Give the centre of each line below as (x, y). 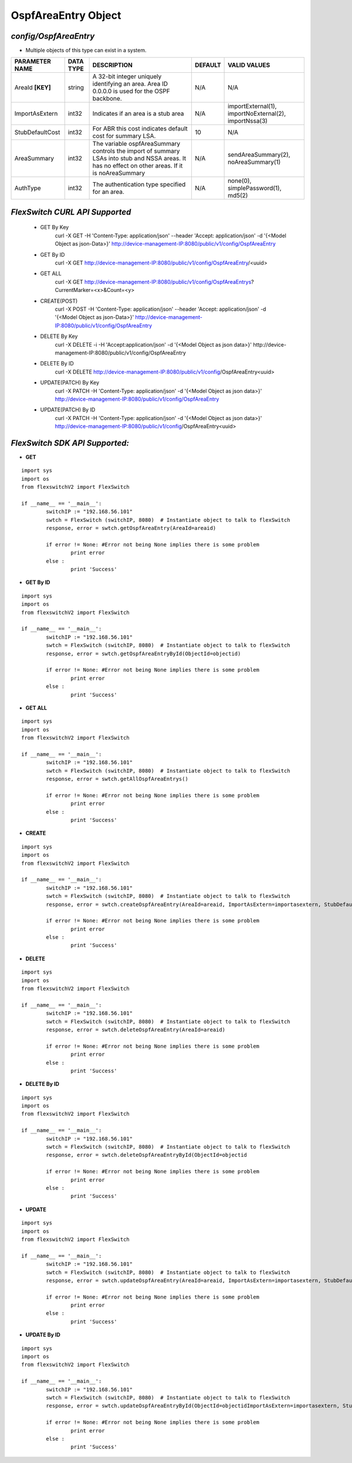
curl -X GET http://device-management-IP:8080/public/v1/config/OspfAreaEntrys (153, 281)
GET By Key (55, 227)
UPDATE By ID (43, 1335)
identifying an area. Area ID (130, 84)
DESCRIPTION (113, 65)
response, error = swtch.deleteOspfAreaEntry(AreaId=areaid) (136, 1029)
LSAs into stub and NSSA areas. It (139, 159)
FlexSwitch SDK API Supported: (70, 443)
